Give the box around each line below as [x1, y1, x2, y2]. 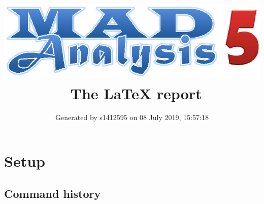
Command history [4, 185, 101, 201]
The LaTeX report [70, 82, 202, 103]
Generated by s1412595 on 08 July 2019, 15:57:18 [55, 112, 209, 123]
